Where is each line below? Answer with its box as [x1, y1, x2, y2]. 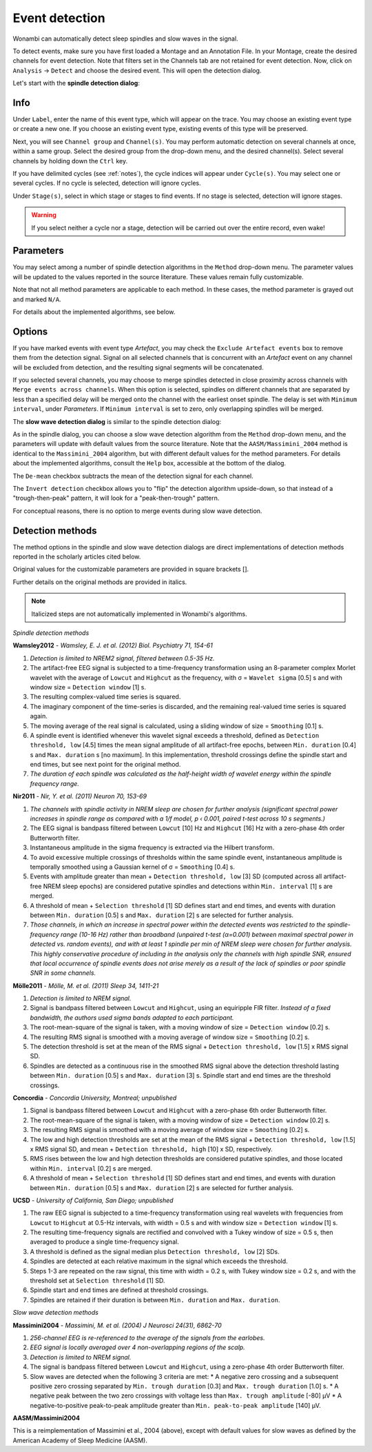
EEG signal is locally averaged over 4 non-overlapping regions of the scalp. [30, 1343, 245, 1351]
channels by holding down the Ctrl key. [12, 157, 128, 165]
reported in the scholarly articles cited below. [12, 552, 141, 561]
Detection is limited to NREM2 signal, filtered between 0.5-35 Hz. [30, 654, 215, 662]
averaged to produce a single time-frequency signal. [30, 1238, 179, 1246]
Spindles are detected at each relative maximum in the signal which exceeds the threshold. [30, 1257, 289, 1265]
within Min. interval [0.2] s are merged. [30, 1164, 153, 1172]
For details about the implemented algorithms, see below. [12, 307, 176, 316]
